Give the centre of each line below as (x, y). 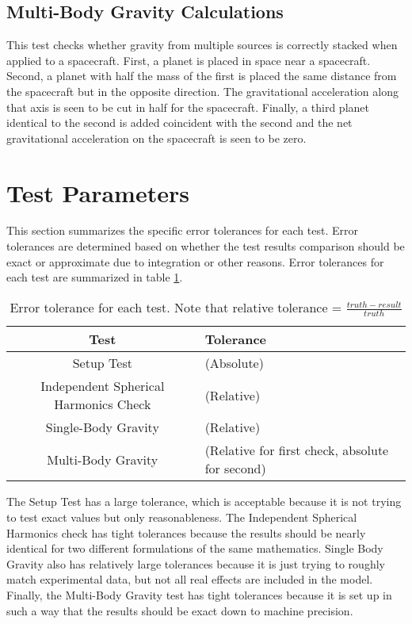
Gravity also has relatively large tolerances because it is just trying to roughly (196, 563)
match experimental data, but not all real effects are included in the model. (190, 579)
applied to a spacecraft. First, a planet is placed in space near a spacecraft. (189, 60)
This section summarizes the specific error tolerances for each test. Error (182, 230)
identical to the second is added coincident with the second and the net (179, 123)
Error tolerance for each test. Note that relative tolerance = (176, 307)
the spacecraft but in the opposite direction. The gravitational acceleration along (202, 91)
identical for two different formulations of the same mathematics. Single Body (195, 548)
